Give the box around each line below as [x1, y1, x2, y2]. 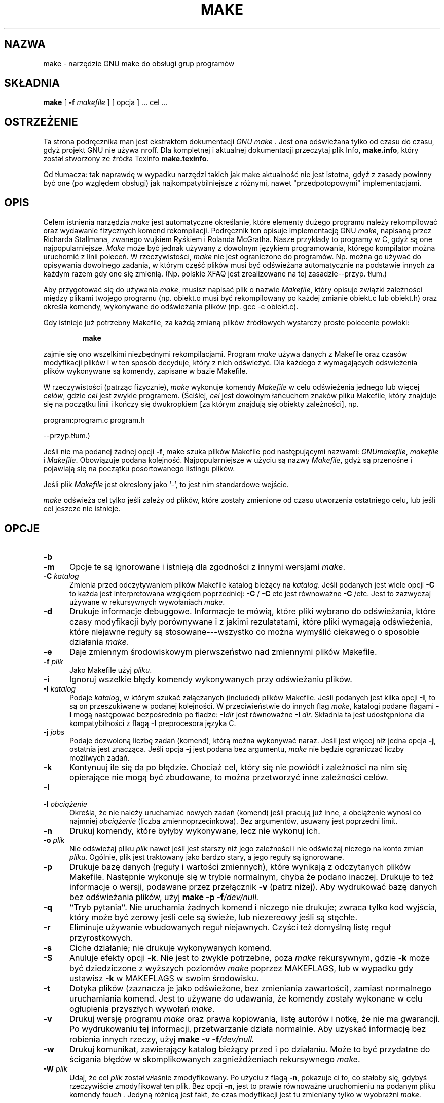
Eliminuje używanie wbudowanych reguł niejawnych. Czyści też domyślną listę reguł [69, 922, 391, 933]
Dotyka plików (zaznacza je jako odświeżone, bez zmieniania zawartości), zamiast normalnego [69, 983, 432, 993]
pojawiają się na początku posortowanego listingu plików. [43, 464, 235, 473]
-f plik [43, 657, 63, 666]
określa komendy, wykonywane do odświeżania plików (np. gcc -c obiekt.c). [43, 302, 299, 312]
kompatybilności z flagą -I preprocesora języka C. [69, 718, 236, 728]
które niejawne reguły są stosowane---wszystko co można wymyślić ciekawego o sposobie [69, 626, 420, 637]
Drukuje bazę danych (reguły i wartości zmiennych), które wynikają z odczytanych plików [69, 861, 411, 872]
